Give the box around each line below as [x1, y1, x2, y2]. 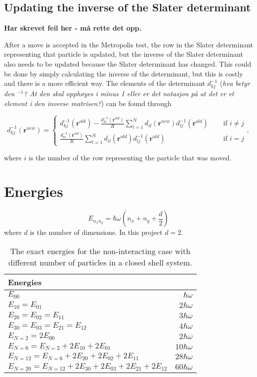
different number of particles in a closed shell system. [8, 256, 192, 268]
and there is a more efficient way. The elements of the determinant [4, 78, 205, 88]
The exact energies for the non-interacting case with [10, 245, 191, 257]
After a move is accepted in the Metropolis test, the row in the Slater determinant [4, 39, 253, 49]
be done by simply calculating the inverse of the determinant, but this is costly [4, 68, 243, 78]
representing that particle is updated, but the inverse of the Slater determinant [4, 49, 243, 59]
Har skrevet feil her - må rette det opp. [4, 23, 142, 33]
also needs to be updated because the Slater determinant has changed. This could [4, 58, 252, 69]
